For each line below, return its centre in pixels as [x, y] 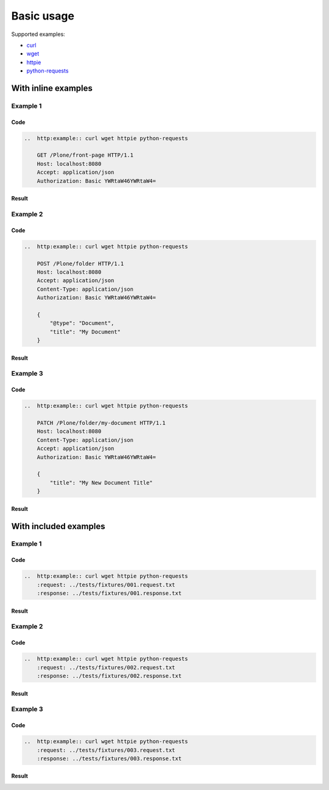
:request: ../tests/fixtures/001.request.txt [106, 585]
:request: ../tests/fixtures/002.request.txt [106, 667]
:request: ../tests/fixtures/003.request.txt [106, 750]
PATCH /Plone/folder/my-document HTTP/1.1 [101, 423]
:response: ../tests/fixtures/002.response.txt [109, 676]
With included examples [58, 526]
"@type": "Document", [82, 323]
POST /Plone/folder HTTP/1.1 [80, 263]
